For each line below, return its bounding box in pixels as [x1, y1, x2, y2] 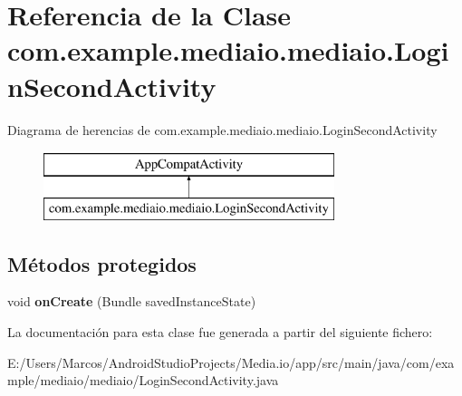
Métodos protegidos [7, 249, 197, 277]
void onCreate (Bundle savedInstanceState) [7, 292, 256, 311]
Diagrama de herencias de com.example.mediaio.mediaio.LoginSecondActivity [7, 120, 438, 139]
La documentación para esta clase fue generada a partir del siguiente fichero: [7, 323, 433, 342]
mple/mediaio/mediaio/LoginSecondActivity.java [7, 371, 279, 390]
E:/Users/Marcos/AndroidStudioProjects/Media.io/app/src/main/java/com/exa [7, 353, 455, 372]
